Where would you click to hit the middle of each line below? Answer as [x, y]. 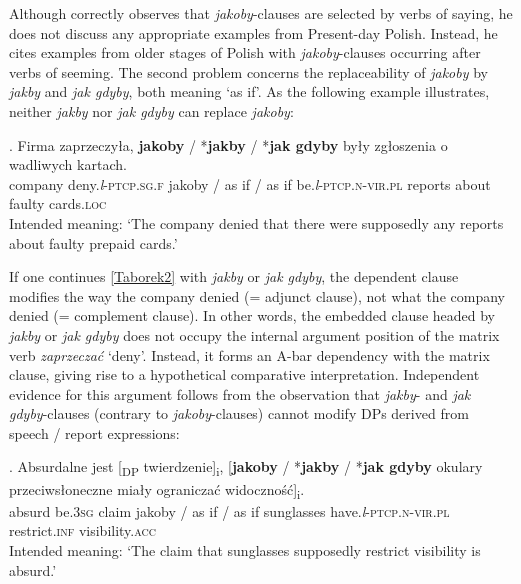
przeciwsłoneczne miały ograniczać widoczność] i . [157, 490]
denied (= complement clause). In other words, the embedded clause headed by [252, 315]
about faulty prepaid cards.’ [93, 242]
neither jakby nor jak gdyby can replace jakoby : [151, 110]
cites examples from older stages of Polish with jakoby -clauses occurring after [245, 52]
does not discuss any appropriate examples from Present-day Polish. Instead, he [253, 32]
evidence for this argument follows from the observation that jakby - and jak [240, 393]
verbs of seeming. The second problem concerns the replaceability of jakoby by [248, 71]
